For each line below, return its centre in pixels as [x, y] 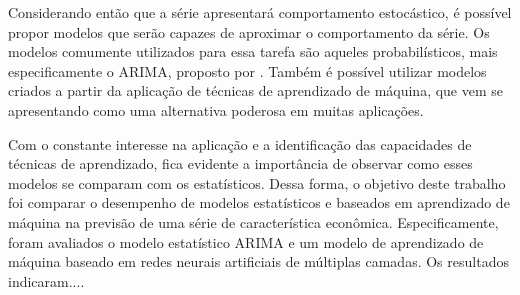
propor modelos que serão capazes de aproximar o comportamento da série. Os [249, 31]
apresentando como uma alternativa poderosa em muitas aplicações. [216, 109]
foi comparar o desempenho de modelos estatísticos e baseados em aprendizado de [259, 202]
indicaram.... [46, 280]
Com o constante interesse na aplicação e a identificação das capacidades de [240, 143]
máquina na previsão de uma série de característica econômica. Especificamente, [253, 221]
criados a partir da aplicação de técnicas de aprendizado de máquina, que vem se [256, 90]
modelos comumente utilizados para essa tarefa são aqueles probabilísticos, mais [253, 51]
